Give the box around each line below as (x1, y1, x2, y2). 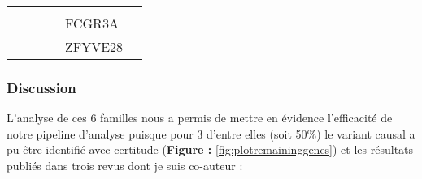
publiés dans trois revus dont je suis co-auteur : (7, 157, 243, 173)
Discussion (7, 77, 76, 97)
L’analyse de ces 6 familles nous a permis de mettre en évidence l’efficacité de (7, 109, 393, 126)
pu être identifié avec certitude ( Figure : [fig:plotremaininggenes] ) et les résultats (7, 141, 414, 158)
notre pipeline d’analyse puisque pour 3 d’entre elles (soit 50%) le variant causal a (7, 125, 415, 142)
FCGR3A (65, 14, 119, 32)
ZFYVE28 (65, 37, 124, 56)
